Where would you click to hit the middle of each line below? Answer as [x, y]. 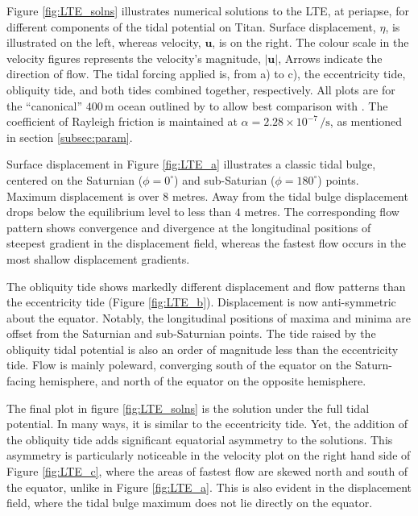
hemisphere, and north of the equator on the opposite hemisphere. [203, 381]
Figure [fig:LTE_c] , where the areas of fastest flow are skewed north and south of [207, 471]
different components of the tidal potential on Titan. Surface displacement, [191, 26]
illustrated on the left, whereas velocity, [104, 42]
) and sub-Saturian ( [225, 179]
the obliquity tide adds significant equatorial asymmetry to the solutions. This [200, 439]
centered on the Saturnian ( [75, 179]
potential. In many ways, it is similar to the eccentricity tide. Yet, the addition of [207, 424]
